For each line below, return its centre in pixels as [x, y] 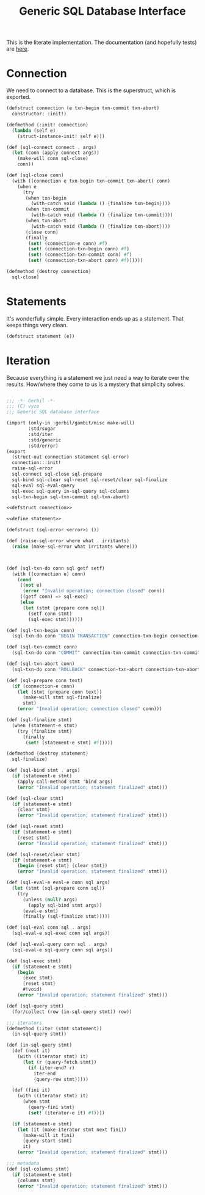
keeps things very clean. [37, 325]
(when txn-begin [46, 198]
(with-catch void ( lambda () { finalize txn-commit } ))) [102, 215]
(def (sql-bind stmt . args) [43, 771]
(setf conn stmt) [50, 614]
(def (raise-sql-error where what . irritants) [68, 541]
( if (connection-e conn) [43, 686]
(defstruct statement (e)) [41, 336]
